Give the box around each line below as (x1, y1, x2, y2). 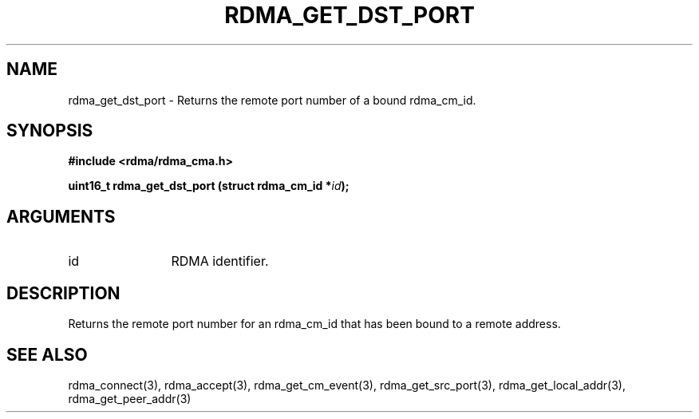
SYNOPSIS (6, 121, 93, 141)
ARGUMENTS (6, 206, 116, 227)
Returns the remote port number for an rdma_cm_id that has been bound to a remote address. (68, 317, 561, 331)
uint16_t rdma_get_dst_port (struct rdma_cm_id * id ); (68, 179, 349, 193)
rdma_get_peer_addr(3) (68, 391, 192, 405)
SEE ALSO (6, 344, 88, 365)
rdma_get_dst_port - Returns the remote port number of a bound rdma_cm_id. (68, 93, 476, 107)
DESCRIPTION (6, 283, 120, 303)
